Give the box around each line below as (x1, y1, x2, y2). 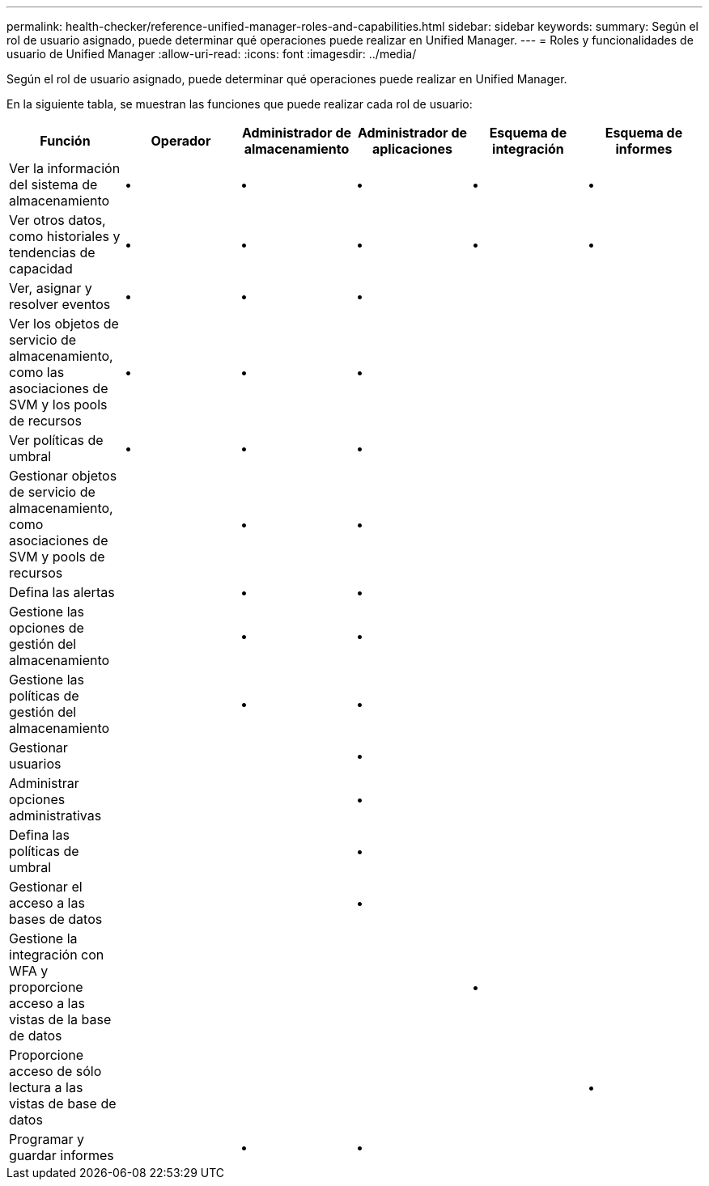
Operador (151, 133, 211, 149)
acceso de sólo (9, 1063, 102, 1079)
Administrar (9, 775, 79, 791)
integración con (9, 947, 104, 963)
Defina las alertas (9, 584, 115, 600)
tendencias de (9, 244, 96, 260)
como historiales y (9, 228, 121, 244)
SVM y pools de (9, 549, 105, 565)
